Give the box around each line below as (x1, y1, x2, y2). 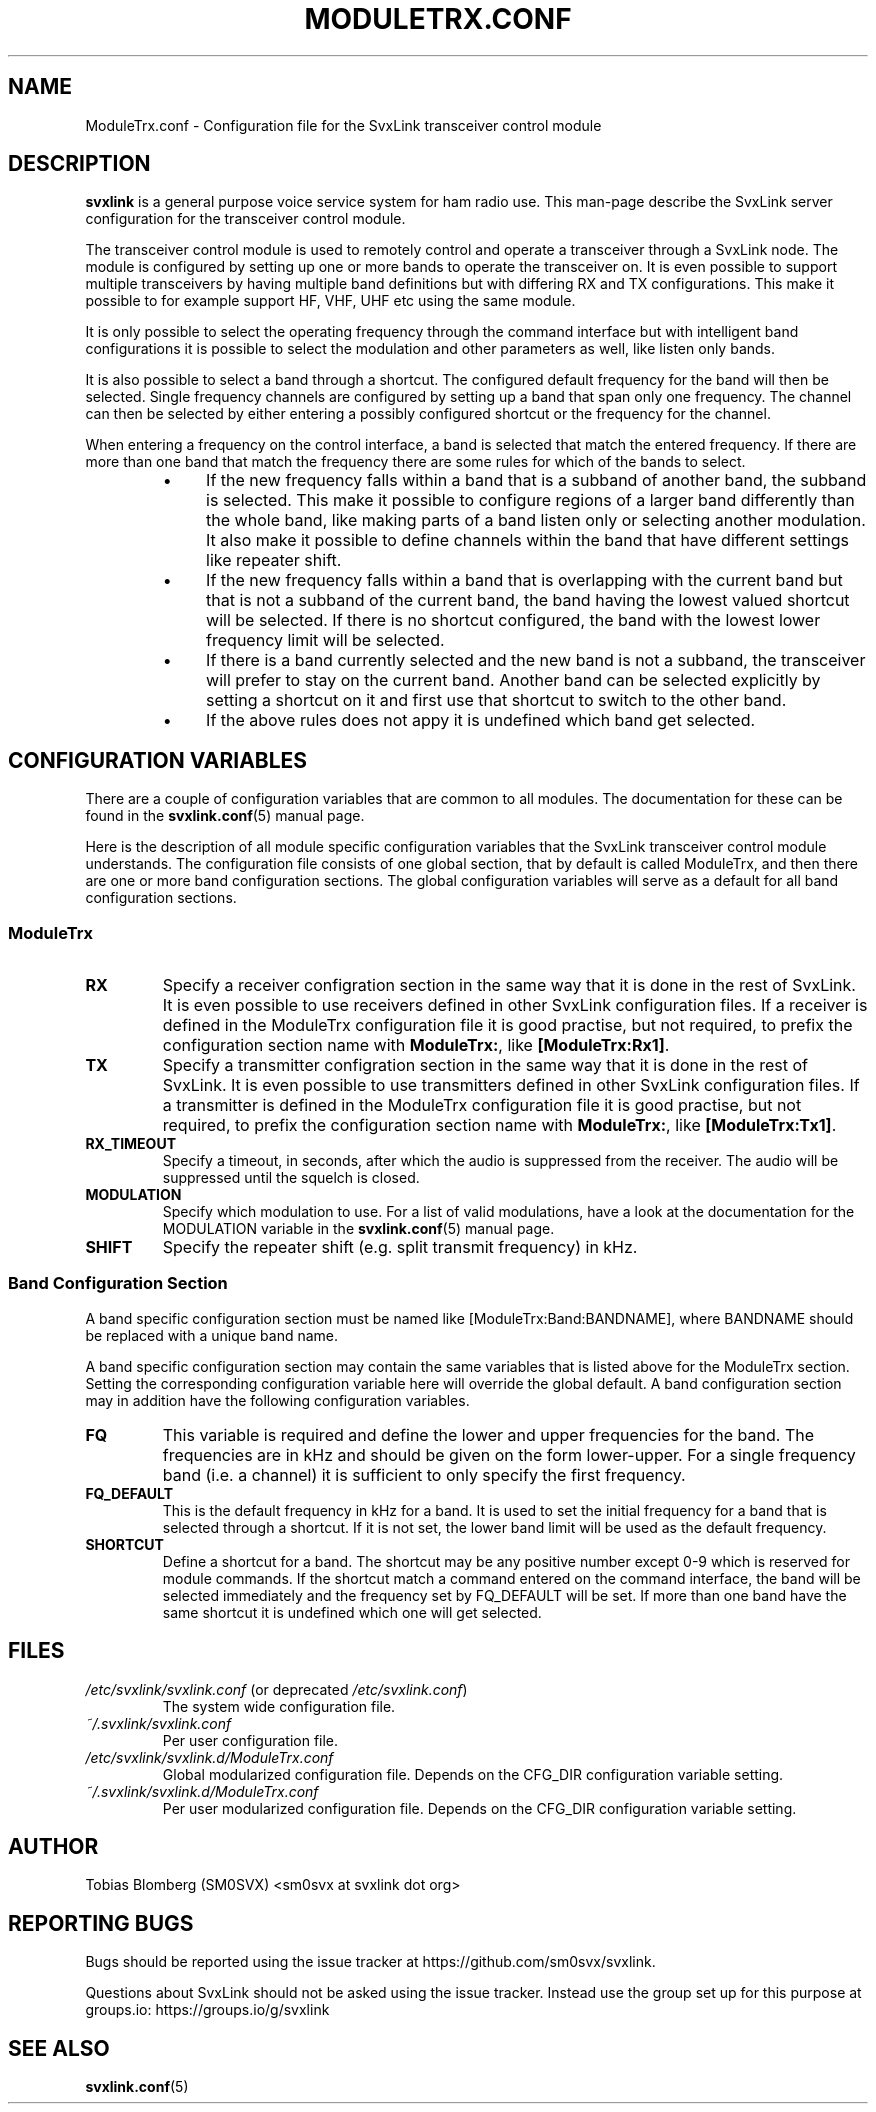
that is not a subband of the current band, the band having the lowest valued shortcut (206, 590, 850, 611)
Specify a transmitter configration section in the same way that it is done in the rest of (162, 1055, 808, 1076)
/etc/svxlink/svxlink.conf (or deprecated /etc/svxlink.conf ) (85, 1680, 468, 1698)
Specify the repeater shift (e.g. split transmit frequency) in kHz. (162, 1237, 638, 1258)
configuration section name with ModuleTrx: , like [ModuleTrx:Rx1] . (162, 1035, 670, 1056)
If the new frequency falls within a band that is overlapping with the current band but (206, 570, 843, 591)
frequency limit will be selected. (206, 630, 445, 651)
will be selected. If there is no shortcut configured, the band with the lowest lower (206, 610, 821, 631)
